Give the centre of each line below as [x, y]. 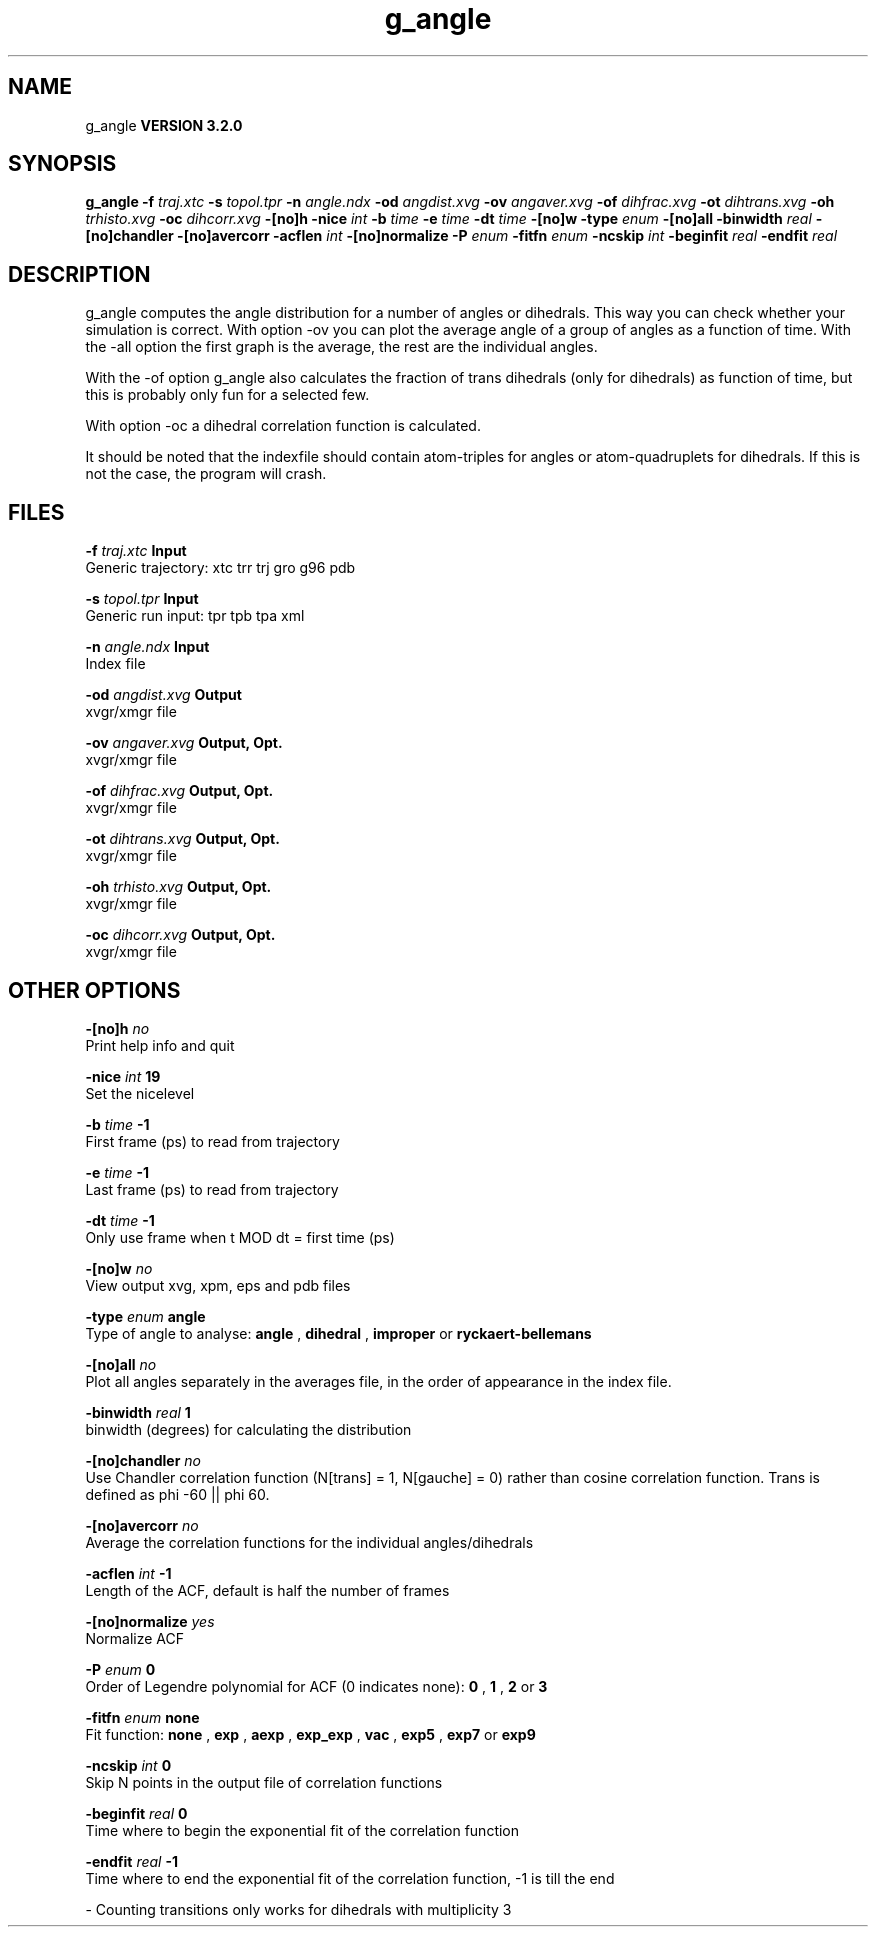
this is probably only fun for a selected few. [227, 395]
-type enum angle [145, 1316]
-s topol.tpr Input [142, 599]
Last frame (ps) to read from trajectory [212, 1189]
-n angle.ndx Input [147, 647]
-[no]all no [121, 1364]
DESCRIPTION [79, 274]
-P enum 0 [120, 1669]
